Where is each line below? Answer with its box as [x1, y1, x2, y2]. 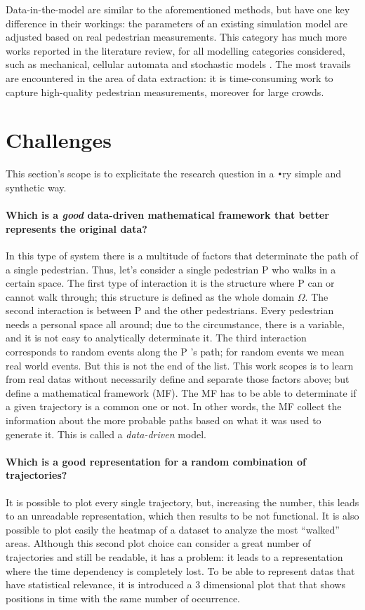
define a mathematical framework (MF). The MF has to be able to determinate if [6, 385, 357, 400]
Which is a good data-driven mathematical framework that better [6, 208, 329, 222]
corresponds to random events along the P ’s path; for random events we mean [6, 344, 345, 359]
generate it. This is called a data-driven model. [6, 426, 207, 441]
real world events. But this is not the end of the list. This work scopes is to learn [6, 358, 354, 372]
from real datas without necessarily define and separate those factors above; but [6, 372, 350, 386]
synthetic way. [6, 179, 67, 194]
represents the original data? [6, 221, 147, 236]
